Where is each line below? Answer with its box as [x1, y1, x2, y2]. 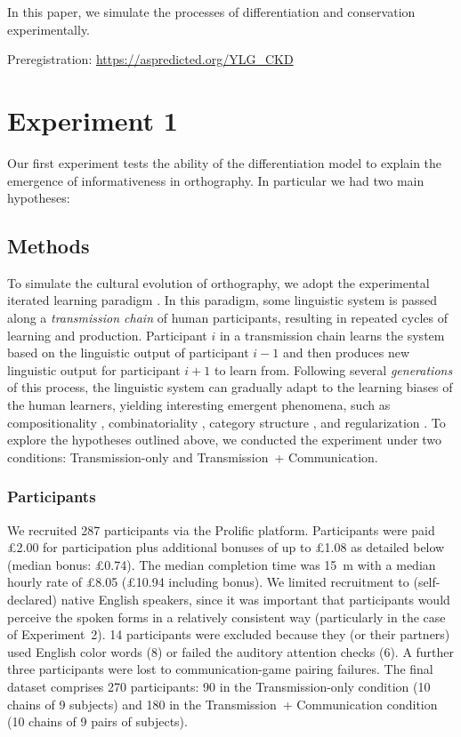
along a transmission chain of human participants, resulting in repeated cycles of [7, 308, 448, 327]
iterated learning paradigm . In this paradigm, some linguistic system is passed [7, 291, 437, 309]
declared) [7, 590, 58, 609]
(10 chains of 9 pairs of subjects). [7, 712, 188, 731]
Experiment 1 [7, 101, 178, 138]
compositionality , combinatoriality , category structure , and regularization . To [7, 413, 446, 431]
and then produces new [282, 343, 410, 362]
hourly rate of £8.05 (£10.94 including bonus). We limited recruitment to [7, 573, 409, 591]
